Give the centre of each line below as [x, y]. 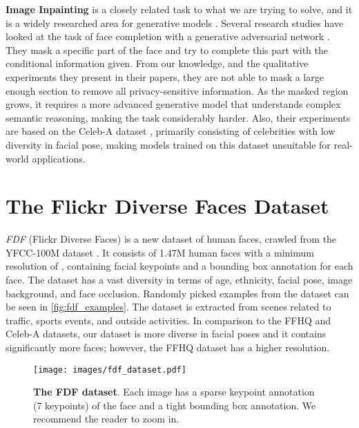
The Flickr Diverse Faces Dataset [167, 206]
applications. [59, 158]
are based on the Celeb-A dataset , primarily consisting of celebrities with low [171, 131]
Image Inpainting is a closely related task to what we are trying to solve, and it [179, 9]
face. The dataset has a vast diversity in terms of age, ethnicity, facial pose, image [179, 280]
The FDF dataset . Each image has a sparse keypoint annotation [174, 392]
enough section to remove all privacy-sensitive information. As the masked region [177, 90]
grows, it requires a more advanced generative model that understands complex [173, 104]
